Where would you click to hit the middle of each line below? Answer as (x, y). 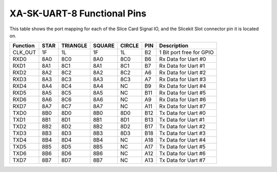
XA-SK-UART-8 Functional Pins (78, 13)
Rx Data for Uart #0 (183, 59)
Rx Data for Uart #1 (182, 66)
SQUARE (104, 46)
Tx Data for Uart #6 (183, 154)
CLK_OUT (24, 52)
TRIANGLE (74, 46)
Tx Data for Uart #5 (182, 147)
